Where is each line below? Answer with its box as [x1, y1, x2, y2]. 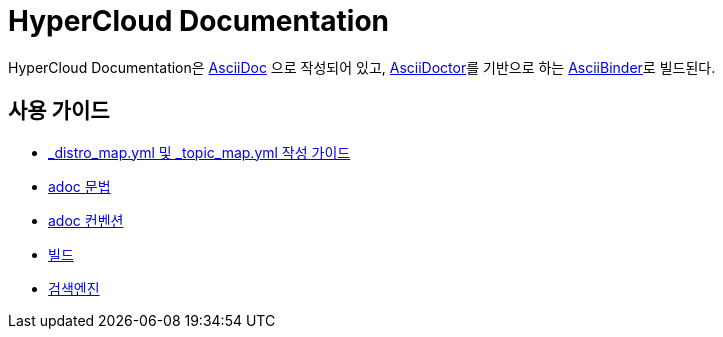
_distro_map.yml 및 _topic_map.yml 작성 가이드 [48, 143, 351, 161]
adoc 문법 [48, 177, 111, 195]
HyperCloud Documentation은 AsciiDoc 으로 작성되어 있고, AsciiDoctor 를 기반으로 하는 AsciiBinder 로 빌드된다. [8, 58, 716, 76]
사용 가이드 [8, 98, 110, 124]
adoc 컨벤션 [48, 211, 124, 229]
